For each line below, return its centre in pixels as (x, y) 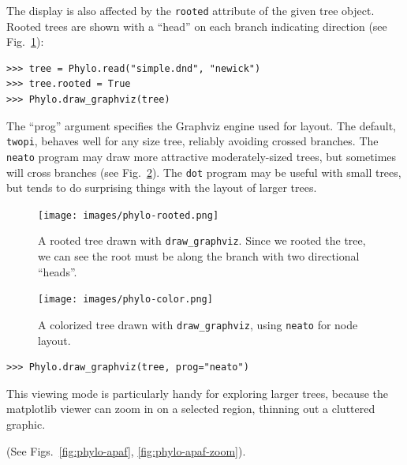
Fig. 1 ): (25, 41)
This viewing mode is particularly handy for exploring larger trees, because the (197, 393)
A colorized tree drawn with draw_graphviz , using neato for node (198, 324)
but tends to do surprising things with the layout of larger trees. (162, 187)
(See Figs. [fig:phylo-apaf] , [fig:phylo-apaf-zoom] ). (126, 450)
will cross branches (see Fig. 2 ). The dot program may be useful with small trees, (204, 172)
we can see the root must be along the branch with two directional (199, 256)
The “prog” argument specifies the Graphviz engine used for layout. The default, (201, 125)
